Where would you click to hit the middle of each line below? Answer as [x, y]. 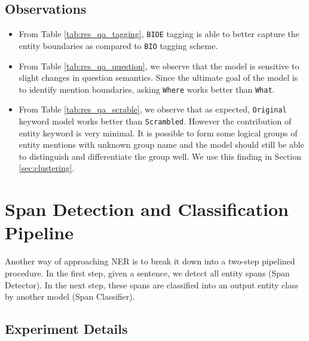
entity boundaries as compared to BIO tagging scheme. [118, 45]
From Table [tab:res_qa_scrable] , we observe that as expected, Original [153, 109]
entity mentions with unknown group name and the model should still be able [161, 144]
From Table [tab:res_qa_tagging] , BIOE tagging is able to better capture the [159, 34]
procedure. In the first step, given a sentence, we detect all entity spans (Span [147, 273]
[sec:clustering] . [47, 168]
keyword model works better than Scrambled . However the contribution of [155, 121]
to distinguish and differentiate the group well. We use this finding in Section [160, 156]
